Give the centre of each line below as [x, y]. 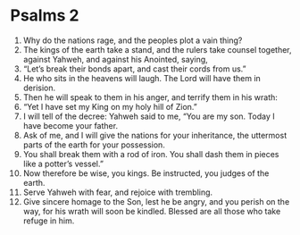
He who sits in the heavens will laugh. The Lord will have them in [142, 78]
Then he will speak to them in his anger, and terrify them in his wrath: [150, 97]
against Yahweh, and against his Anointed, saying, [115, 59]
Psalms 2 [45, 16]
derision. [39, 88]
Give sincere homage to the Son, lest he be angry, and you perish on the [156, 201]
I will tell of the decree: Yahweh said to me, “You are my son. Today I [149, 116]
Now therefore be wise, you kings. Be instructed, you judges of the [146, 173]
